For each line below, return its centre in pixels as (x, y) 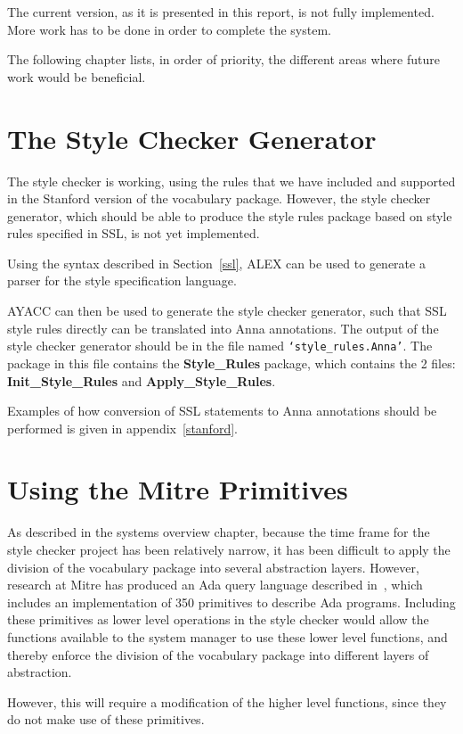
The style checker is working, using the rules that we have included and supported (231, 181)
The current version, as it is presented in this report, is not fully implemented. (221, 12)
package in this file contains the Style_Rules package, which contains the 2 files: (231, 363)
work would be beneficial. (77, 76)
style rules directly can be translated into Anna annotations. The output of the (223, 328)
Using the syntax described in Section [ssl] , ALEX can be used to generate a (216, 263)
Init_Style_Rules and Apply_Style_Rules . (142, 380)
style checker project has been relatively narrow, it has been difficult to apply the (229, 549)
